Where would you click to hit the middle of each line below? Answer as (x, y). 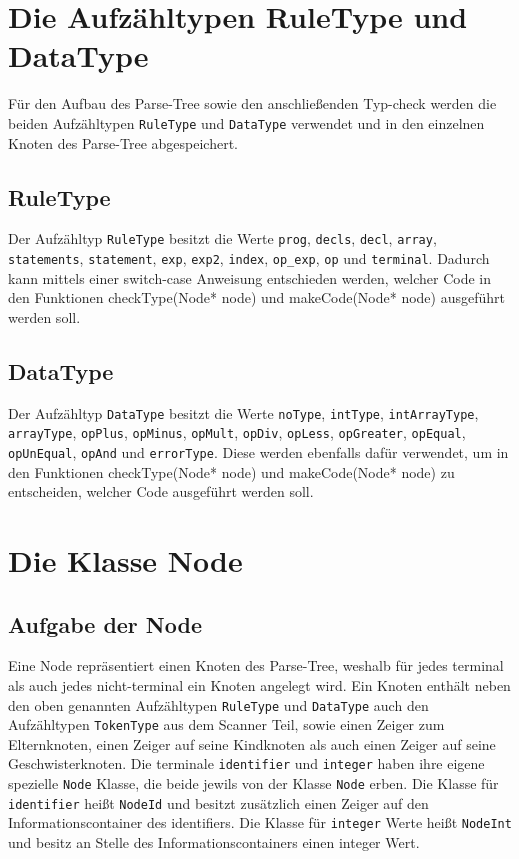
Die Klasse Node (125, 560)
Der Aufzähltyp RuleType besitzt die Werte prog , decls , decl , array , (222, 238)
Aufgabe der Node (105, 623)
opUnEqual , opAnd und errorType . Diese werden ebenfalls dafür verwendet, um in (258, 451)
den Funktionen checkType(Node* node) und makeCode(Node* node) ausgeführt (256, 297)
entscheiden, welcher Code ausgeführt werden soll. (161, 491)
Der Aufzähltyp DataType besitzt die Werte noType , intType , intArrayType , (243, 412)
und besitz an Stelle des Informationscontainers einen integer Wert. (214, 842)
